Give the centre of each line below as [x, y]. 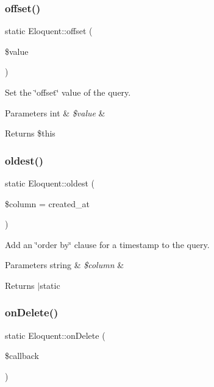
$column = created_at [47, 203]
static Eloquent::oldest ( [50, 183]
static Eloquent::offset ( [49, 31]
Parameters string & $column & [65, 265]
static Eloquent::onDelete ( [55, 335]
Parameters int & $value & [55, 112]
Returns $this [30, 133]
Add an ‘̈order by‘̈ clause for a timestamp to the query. [107, 244]
